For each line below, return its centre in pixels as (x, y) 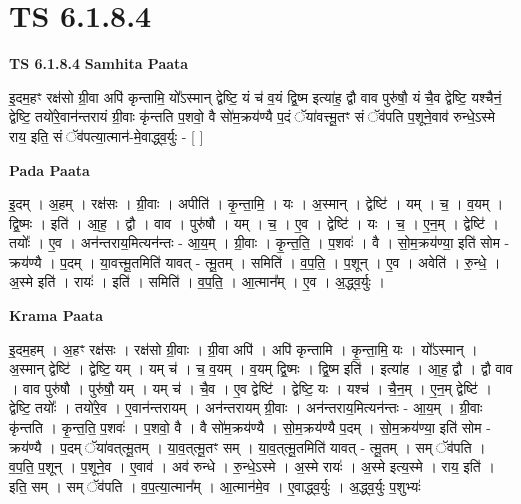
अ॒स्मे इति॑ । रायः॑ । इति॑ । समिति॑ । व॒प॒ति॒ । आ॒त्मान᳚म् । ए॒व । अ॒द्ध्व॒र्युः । (197, 281)
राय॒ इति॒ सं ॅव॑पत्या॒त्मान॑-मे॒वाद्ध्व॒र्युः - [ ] (106, 135)
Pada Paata (49, 169)
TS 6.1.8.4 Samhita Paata (99, 63)
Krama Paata (56, 315)
